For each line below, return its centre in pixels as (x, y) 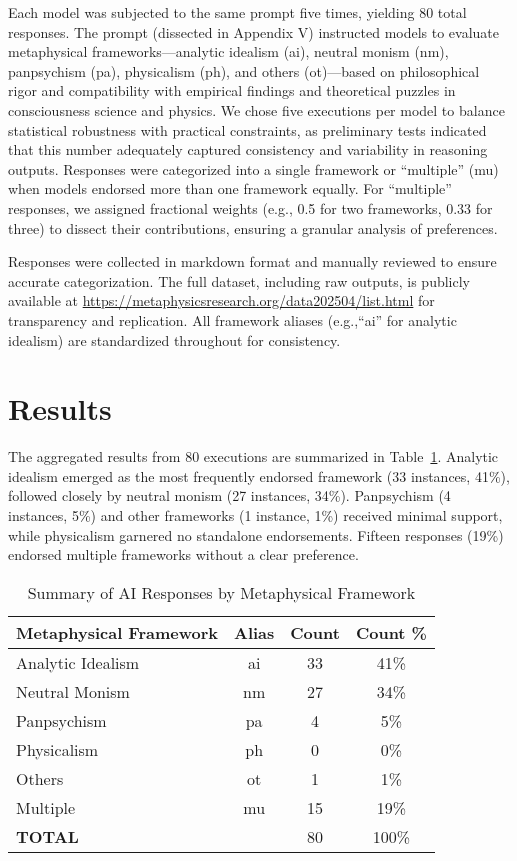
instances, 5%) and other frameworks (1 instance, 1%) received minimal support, (255, 515)
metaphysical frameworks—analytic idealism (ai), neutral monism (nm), (228, 51)
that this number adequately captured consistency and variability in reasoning (248, 149)
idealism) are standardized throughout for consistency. (174, 339)
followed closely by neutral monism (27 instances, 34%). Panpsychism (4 (229, 495)
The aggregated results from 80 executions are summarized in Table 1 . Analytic (253, 456)
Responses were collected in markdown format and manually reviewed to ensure (252, 261)
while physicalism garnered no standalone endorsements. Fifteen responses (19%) (256, 534)
